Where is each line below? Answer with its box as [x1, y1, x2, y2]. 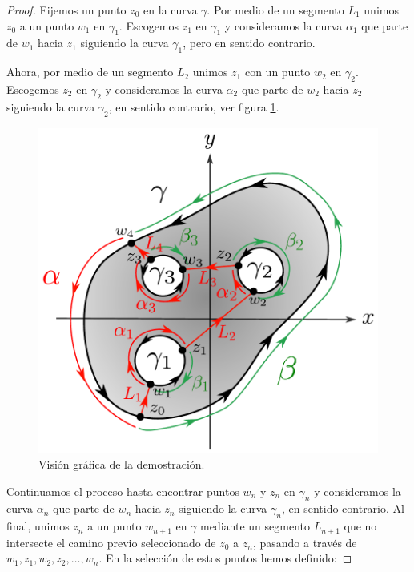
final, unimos [6, 518, 70, 534]
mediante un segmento [200, 518, 311, 534]
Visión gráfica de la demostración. [38, 455, 205, 472]
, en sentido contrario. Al [281, 500, 404, 517]
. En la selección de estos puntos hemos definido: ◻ [98, 550, 352, 566]
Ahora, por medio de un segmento [6, 63, 174, 80]
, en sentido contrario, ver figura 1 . [108, 98, 279, 115]
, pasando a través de [252, 534, 357, 550]
